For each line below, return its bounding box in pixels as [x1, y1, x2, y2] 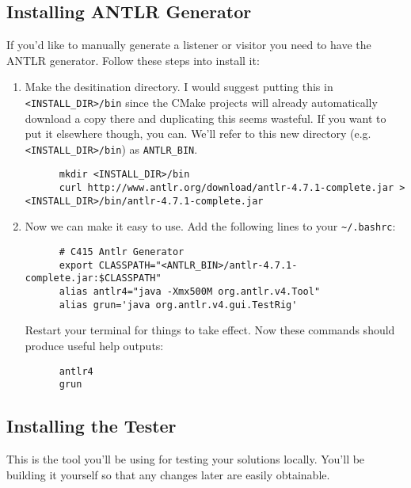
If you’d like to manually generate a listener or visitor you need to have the [6, 36, 371, 53]
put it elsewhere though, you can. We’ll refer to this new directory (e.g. [25, 125, 371, 142]
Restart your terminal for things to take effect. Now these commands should [25, 322, 395, 338]
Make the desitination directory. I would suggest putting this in [25, 78, 333, 95]
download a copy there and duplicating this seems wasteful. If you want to [25, 109, 386, 126]
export [59, 259, 93, 271]
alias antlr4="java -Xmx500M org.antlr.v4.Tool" [59, 286, 321, 298]
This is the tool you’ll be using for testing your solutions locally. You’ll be [6, 451, 365, 467]
